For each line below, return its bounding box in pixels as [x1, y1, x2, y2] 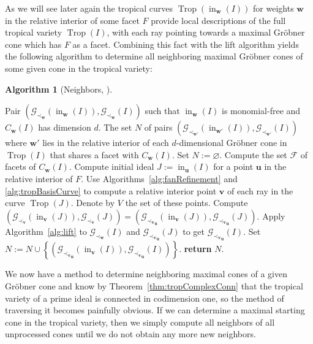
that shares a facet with [50, 148, 139, 161]
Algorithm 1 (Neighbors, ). [5, 82, 113, 95]
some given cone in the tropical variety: [5, 61, 153, 74]
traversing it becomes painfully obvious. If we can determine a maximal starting [5, 304, 305, 316]
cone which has [5, 37, 62, 50]
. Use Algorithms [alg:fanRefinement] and [81, 172, 238, 185]
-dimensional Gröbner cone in [176, 136, 287, 149]
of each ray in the [227, 184, 293, 197]
